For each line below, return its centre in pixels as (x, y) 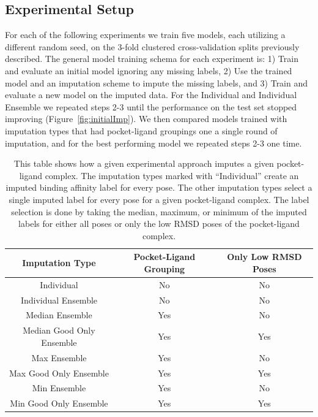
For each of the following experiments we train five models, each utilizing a (145, 35)
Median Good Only (59, 330)
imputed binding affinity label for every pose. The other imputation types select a (159, 187)
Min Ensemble (59, 388)
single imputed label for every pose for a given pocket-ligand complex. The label (159, 199)
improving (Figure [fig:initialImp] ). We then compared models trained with (146, 119)
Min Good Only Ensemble (59, 403)
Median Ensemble (59, 315)
